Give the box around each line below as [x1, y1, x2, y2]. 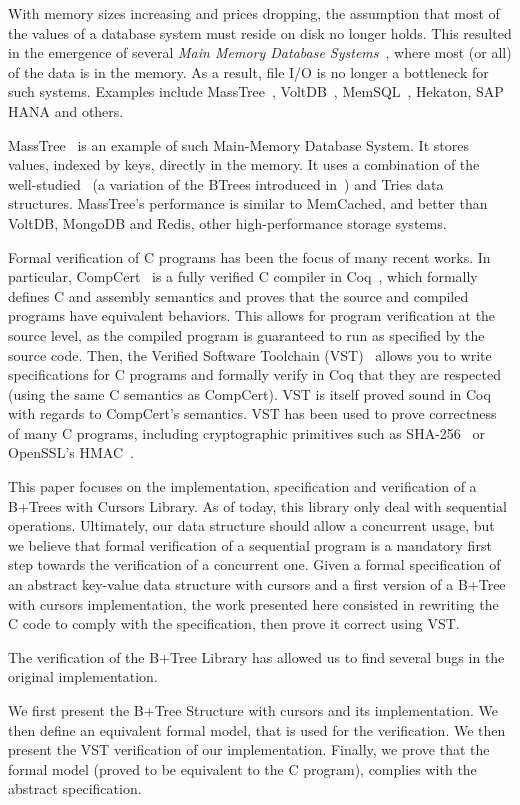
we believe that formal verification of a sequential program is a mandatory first [8, 534, 492, 555]
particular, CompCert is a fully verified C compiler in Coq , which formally [8, 266, 478, 287]
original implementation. [8, 666, 158, 687]
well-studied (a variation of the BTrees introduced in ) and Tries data [8, 173, 444, 194]
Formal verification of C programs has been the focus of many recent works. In [8, 246, 491, 267]
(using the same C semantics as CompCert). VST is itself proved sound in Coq [8, 383, 491, 404]
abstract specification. [8, 778, 142, 799]
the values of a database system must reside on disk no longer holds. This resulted [8, 22, 512, 43]
